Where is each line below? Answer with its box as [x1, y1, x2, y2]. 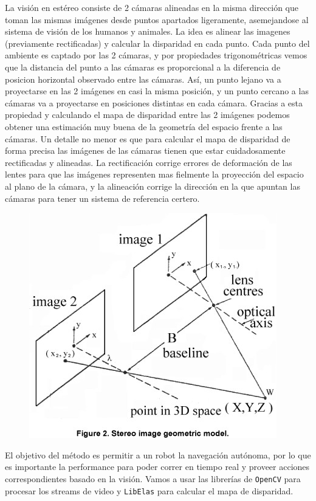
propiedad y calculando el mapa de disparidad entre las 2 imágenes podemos [5, 108, 290, 121]
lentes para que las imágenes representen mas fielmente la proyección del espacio [5, 168, 304, 181]
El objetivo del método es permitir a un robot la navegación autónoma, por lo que [5, 448, 311, 461]
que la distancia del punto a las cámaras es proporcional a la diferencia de [5, 60, 281, 73]
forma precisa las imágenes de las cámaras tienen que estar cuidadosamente [5, 144, 286, 157]
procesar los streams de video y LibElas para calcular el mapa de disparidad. [5, 484, 294, 497]
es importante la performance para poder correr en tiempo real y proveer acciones [5, 460, 310, 473]
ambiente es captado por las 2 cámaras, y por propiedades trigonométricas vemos [5, 49, 307, 61]
